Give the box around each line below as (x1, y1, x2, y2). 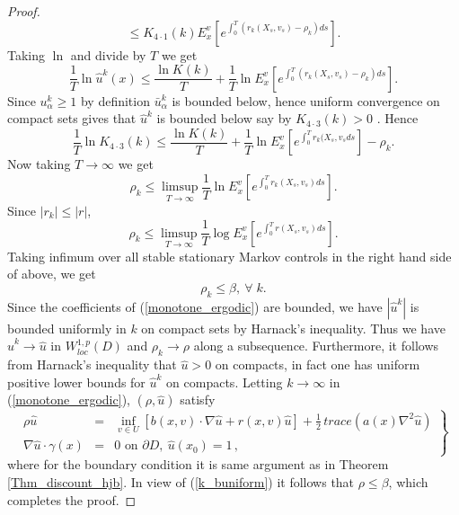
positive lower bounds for (7, 372, 146, 391)
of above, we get (7, 264, 96, 283)
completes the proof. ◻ (7, 490, 137, 509)
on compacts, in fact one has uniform (215, 355, 420, 374)
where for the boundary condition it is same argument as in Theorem (7, 455, 389, 474)
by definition (80, 91, 150, 110)
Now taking (7, 155, 71, 173)
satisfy (180, 390, 216, 409)
